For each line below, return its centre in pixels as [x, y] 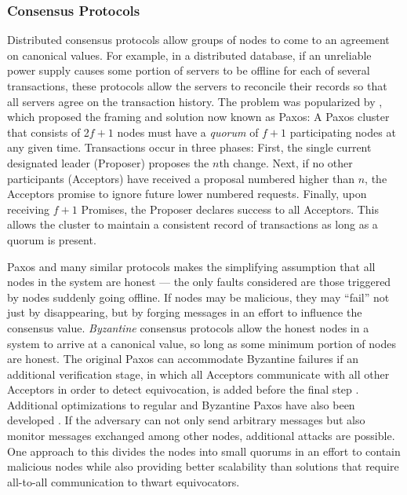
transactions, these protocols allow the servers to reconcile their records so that [197, 86]
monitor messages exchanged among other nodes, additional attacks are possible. [201, 436]
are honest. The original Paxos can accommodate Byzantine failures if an [183, 359]
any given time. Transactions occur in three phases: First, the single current [189, 147]
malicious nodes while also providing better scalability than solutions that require [203, 466]
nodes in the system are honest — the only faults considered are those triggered [199, 282]
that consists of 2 [48, 132]
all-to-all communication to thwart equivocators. [124, 481]
